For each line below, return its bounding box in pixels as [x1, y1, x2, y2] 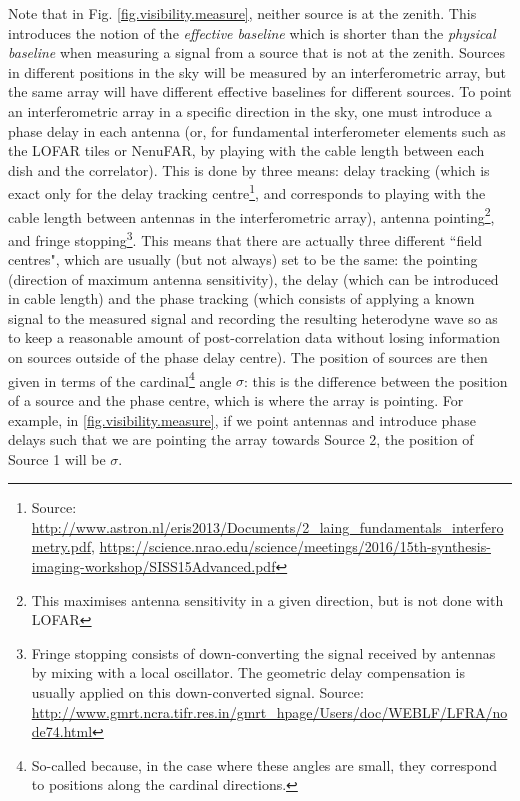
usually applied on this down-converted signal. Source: [31, 682, 364, 703]
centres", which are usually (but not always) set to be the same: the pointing [8, 249, 478, 270]
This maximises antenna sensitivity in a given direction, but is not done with [31, 589, 504, 610]
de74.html [31, 721, 93, 742]
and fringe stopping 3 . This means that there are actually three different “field [8, 226, 483, 250]
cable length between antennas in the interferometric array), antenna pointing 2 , [8, 203, 495, 227]
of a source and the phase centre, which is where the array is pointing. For [8, 389, 464, 410]
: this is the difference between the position [244, 370, 508, 391]
